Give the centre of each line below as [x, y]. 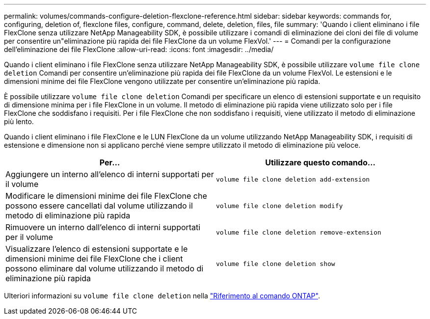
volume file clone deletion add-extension [293, 179]
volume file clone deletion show [276, 264]
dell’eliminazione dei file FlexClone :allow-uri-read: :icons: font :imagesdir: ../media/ [139, 49]
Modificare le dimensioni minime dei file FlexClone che [106, 196]
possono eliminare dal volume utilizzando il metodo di [105, 268]
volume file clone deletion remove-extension [299, 232]
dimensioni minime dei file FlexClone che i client [94, 259]
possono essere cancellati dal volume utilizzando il [99, 206]
